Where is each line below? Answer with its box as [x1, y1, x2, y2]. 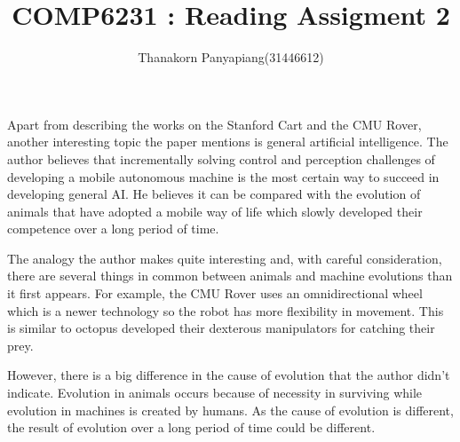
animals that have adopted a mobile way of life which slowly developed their [7, 201, 423, 220]
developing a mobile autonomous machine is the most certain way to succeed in [7, 167, 440, 185]
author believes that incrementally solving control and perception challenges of [7, 149, 435, 168]
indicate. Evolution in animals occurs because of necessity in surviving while [7, 383, 423, 402]
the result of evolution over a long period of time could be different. [7, 418, 376, 437]
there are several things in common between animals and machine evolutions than [7, 266, 453, 285]
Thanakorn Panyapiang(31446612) [138, 48, 324, 67]
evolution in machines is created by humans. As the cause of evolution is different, [7, 400, 454, 419]
